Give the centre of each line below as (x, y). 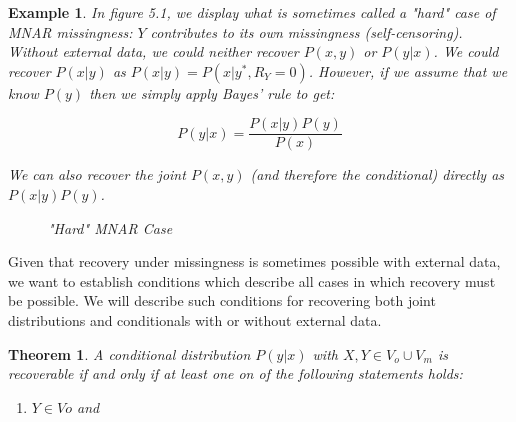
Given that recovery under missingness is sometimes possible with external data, (254, 261)
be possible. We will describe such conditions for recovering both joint (222, 300)
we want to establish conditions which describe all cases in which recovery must (252, 280)
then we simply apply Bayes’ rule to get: (212, 92)
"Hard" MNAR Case (110, 227)
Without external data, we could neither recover (153, 51)
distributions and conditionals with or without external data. (195, 320)
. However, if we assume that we (408, 70)
